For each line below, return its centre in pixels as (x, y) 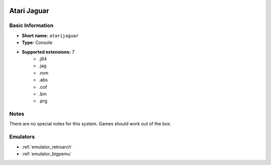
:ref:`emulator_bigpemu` (47, 153)
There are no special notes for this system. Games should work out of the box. (90, 124)
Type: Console (37, 43)
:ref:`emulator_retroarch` (47, 147)
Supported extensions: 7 (48, 52)
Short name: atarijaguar (50, 36)
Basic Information (31, 26)
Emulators (22, 137)
